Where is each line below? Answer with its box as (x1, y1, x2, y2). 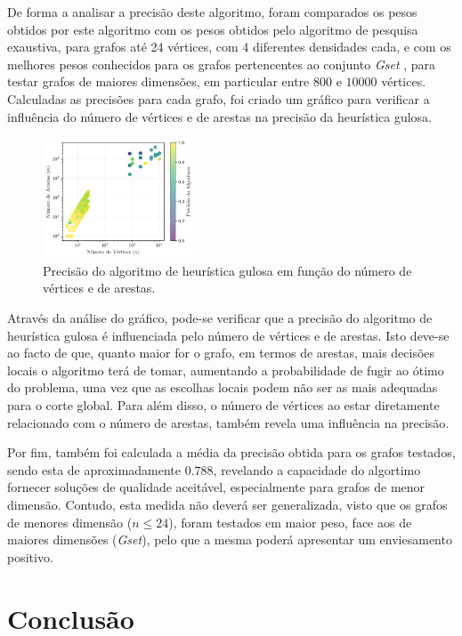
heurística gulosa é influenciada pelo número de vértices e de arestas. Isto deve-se (7, 326, 450, 344)
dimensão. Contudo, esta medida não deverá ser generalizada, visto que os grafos (7, 495, 448, 514)
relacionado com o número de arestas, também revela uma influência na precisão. (7, 413, 450, 431)
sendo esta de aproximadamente (7, 460, 182, 479)
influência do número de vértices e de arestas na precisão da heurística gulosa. (7, 107, 433, 125)
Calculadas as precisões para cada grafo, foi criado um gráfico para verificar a (7, 89, 430, 108)
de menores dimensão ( (7, 512, 133, 531)
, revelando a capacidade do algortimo (213, 460, 421, 479)
